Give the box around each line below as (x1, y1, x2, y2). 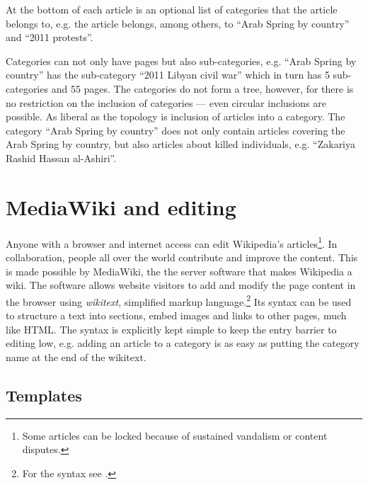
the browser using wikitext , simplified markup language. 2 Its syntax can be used (6, 292, 352, 309)
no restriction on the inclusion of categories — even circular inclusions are (6, 95, 326, 110)
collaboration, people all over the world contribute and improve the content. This (6, 249, 358, 264)
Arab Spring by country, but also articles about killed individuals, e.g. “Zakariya (6, 137, 356, 152)
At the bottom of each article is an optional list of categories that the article (6, 2, 338, 16)
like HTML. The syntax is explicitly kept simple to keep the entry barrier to (6, 321, 337, 336)
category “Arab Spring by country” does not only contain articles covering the (6, 122, 345, 137)
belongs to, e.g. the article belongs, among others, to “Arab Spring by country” (6, 16, 350, 30)
